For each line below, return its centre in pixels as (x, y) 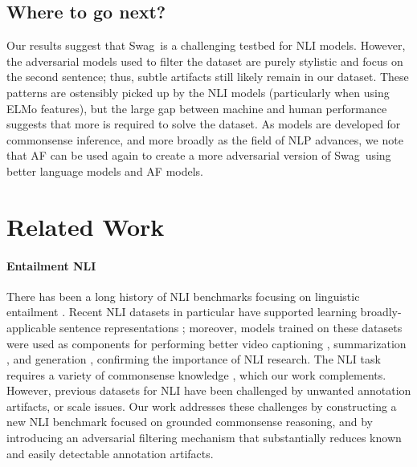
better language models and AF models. (105, 171)
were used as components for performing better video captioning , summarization (206, 343)
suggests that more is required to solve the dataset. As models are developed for (204, 124)
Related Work (86, 226)
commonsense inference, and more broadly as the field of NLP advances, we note (205, 139)
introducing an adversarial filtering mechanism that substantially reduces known (204, 438)
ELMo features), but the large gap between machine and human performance (197, 108)
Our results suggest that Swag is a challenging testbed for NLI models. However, (206, 45)
